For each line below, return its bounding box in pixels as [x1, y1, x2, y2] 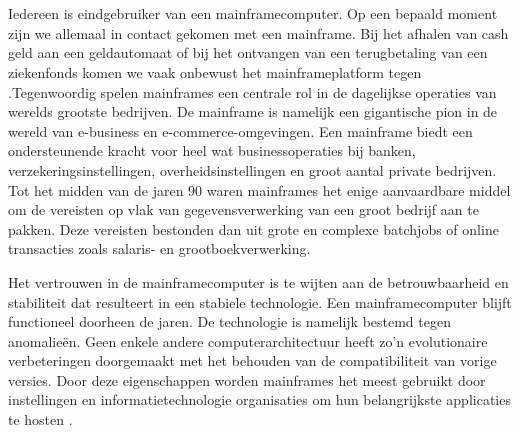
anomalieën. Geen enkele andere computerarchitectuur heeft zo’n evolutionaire [8, 330, 488, 351]
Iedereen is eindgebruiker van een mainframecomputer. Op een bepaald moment [8, 3, 498, 24]
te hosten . [8, 409, 73, 430]
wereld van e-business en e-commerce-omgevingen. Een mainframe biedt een [8, 120, 473, 141]
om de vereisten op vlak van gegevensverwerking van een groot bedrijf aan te [8, 199, 479, 220]
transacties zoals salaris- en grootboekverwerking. [8, 238, 311, 259]
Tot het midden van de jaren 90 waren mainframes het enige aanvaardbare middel [8, 179, 511, 200]
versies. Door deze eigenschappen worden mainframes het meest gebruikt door [8, 369, 486, 390]
